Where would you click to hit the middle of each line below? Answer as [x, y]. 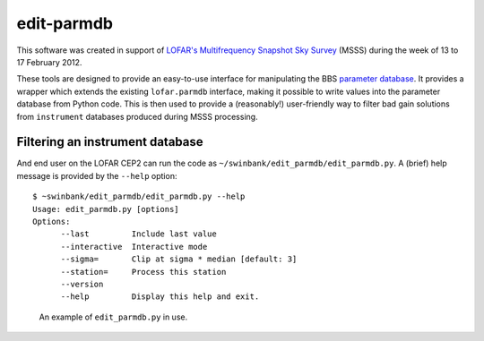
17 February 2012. [49, 62]
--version [82, 284]
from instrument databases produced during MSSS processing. [138, 116]
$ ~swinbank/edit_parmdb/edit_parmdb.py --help [139, 196]
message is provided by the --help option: [97, 175]
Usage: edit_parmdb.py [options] [106, 209]
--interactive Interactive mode [134, 247]
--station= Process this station [143, 272]
